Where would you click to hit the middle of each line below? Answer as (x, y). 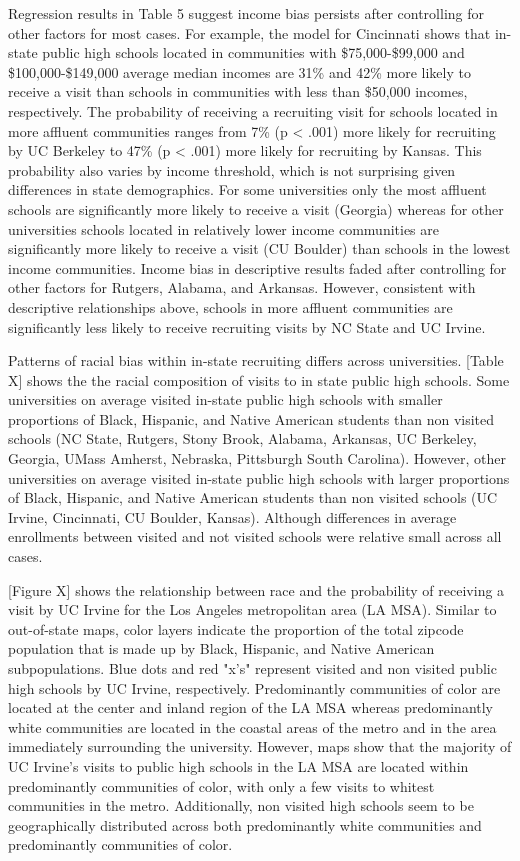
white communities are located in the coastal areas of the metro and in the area (252, 726)
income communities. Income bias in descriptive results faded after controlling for (257, 267)
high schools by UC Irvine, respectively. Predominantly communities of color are (254, 687)
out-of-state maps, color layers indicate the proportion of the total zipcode (236, 628)
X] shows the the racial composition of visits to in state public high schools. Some (259, 379)
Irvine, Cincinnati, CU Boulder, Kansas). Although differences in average (232, 516)
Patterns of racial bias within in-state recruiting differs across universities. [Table (256, 360)
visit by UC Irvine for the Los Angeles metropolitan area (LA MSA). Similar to (252, 609)
